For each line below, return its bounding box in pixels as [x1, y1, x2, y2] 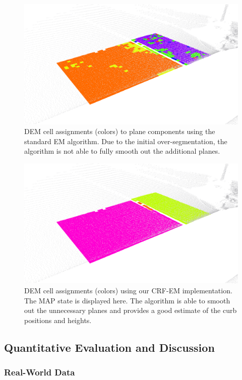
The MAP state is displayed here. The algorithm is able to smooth [24, 295, 230, 305]
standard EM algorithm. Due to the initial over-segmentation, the [24, 136, 227, 146]
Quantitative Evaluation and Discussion [4, 339, 215, 355]
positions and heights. [24, 314, 92, 325]
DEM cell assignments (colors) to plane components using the [24, 126, 215, 137]
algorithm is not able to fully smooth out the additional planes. [24, 146, 220, 156]
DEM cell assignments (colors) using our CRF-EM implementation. [24, 285, 232, 295]
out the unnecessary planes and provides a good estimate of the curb [24, 305, 237, 315]
